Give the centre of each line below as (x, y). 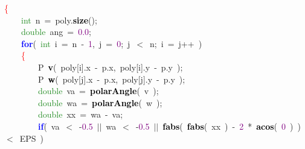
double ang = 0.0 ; (56, 32)
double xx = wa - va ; (81, 114)
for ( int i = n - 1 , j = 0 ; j (76, 43)
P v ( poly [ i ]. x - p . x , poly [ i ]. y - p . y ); (110, 67)
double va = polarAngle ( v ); (98, 91)
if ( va (49, 126)
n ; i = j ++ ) (176, 43)
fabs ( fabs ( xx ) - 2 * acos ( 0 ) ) (232, 126)
